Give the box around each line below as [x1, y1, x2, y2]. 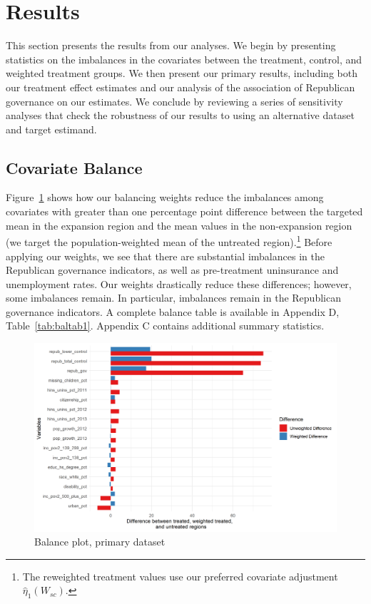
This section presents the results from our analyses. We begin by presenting [6, 38, 336, 53]
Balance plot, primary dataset [34, 534, 166, 549]
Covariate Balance [6, 156, 143, 178]
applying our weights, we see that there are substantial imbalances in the [6, 248, 325, 263]
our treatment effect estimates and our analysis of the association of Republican [6, 79, 355, 94]
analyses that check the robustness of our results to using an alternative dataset [6, 108, 355, 123]
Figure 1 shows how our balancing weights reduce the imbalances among [6, 190, 324, 205]
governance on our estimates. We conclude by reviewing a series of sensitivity [6, 93, 343, 108]
